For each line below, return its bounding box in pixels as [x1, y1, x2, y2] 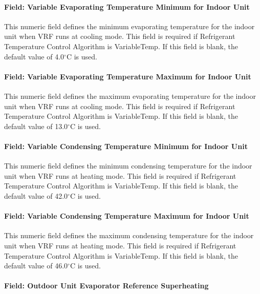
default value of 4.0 [4, 51, 64, 61]
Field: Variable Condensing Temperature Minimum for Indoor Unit [4, 140, 248, 151]
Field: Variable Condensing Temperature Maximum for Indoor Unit [4, 211, 249, 221]
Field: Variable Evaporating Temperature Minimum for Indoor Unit [4, 1, 250, 12]
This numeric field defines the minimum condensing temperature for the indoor [4, 160, 252, 171]
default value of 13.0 [4, 120, 68, 131]
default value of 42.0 [4, 190, 68, 201]
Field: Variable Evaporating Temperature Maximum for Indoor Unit [4, 71, 251, 81]
